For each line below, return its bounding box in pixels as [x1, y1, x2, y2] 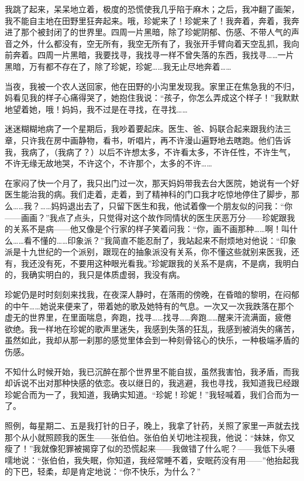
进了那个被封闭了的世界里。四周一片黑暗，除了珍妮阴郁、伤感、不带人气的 [5, 26, 291, 38]
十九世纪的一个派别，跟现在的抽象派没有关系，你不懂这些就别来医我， [20, 245, 291, 258]
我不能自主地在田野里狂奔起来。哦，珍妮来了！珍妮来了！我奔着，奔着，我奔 [5, 14, 299, 26]
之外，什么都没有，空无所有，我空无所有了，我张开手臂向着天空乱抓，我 [12, 37, 291, 49]
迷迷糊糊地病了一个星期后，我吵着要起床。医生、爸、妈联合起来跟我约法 [5, 122, 283, 135]
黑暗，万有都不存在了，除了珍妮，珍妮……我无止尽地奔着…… [5, 60, 232, 72]
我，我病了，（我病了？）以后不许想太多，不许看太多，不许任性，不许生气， [5, 145, 295, 158]
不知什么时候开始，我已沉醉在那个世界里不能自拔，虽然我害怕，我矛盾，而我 [5, 365, 299, 377]
